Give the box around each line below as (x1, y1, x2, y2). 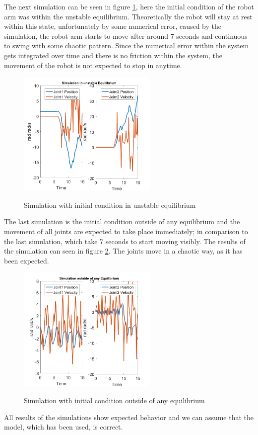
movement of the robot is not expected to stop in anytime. (4, 60, 182, 70)
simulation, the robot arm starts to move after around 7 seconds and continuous (4, 30, 248, 41)
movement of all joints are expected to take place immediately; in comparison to (4, 226, 248, 237)
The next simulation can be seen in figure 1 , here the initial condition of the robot (4, 1, 254, 11)
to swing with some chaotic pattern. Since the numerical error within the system (4, 40, 249, 51)
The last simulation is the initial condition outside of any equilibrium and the (4, 216, 240, 227)
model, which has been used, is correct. (4, 422, 123, 432)
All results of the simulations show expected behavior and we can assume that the (4, 412, 254, 422)
